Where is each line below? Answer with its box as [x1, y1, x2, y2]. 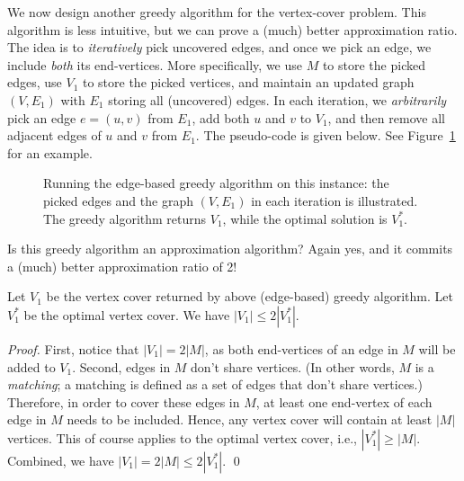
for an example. [7, 143, 93, 162]
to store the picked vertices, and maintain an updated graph [82, 73, 415, 92]
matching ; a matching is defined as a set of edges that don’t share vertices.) [7, 375, 423, 394]
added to [7, 357, 56, 376]
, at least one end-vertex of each [255, 392, 433, 411]
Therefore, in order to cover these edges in [7, 392, 240, 411]
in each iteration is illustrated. [251, 191, 418, 209]
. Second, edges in [72, 357, 171, 376]
